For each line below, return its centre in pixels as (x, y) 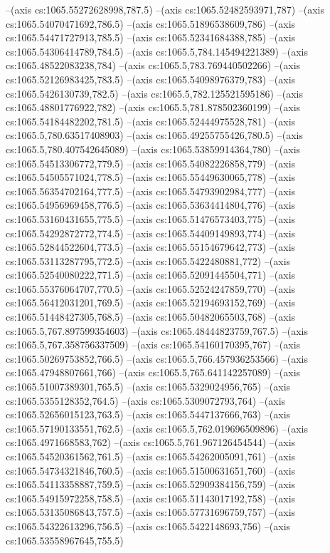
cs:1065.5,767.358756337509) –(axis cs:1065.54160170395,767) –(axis (153, 345)
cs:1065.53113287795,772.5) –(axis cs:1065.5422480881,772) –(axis (148, 260)
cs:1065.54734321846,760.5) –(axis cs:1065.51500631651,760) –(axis (151, 470)
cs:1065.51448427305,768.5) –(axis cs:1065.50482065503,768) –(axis (151, 317)
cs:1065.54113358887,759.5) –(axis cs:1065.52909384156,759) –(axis (151, 484)
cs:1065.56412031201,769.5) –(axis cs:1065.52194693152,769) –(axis (151, 303)
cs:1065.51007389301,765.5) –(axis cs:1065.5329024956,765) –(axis (148, 387)
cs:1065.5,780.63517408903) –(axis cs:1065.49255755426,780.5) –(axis (154, 135)
